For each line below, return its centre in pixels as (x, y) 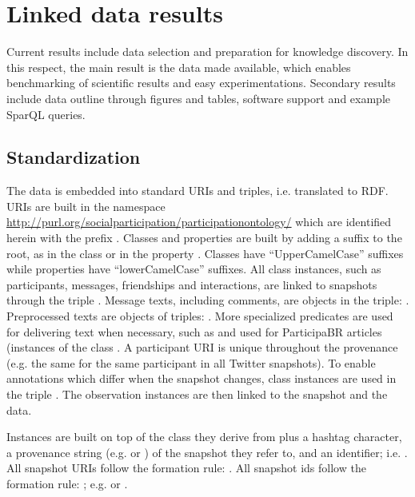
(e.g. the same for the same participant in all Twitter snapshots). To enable (191, 362)
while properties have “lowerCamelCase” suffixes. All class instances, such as (194, 269)
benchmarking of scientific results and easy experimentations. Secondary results (201, 83)
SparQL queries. (46, 114)
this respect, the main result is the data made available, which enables (179, 67)
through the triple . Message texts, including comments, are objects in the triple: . (208, 300)
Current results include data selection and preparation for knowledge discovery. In (207, 52)
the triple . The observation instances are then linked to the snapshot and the (197, 394)
